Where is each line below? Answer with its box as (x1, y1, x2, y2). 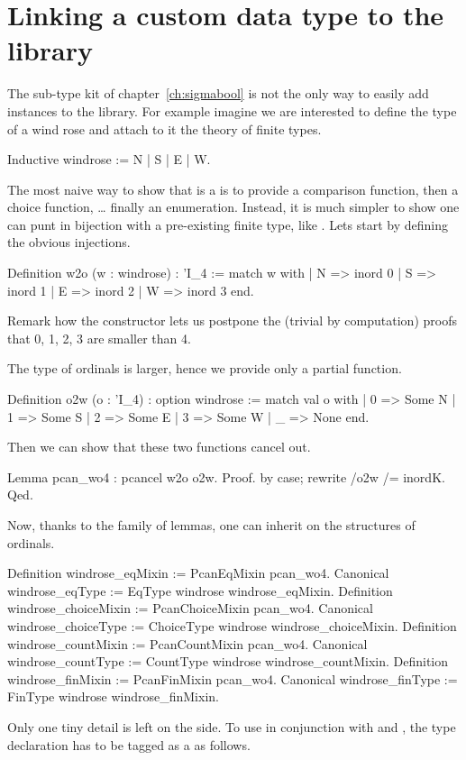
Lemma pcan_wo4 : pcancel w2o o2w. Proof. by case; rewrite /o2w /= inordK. (7, 467, 445, 486)
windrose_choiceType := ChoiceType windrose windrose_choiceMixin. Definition (7, 616, 457, 635)
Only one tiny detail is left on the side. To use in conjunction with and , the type (7, 717, 456, 736)
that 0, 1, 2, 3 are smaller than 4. (7, 328, 191, 347)
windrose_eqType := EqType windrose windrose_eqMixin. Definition (7, 581, 393, 600)
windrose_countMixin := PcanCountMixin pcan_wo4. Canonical (7, 634, 368, 653)
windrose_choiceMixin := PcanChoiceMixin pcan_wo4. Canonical (7, 599, 373, 618)
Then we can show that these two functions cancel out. (7, 437, 311, 456)
